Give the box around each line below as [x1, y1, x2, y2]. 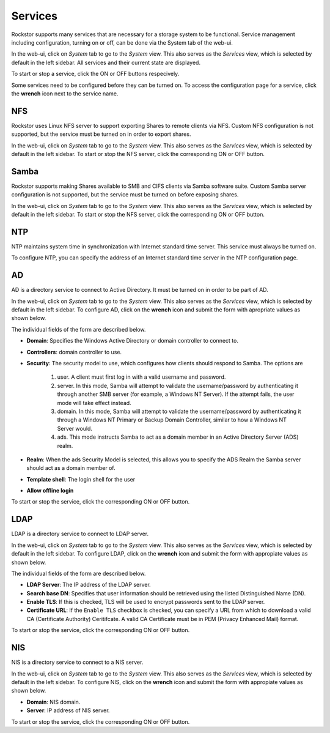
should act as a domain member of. [26, 464, 116, 472]
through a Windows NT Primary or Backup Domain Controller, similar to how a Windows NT [57, 416, 287, 423]
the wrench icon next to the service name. [11, 89, 119, 97]
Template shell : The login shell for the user [26, 475, 136, 483]
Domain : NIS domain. [26, 698, 81, 705]
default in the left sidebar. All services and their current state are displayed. [11, 59, 201, 66]
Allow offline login [26, 487, 74, 494]
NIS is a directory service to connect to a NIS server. [11, 658, 144, 666]
